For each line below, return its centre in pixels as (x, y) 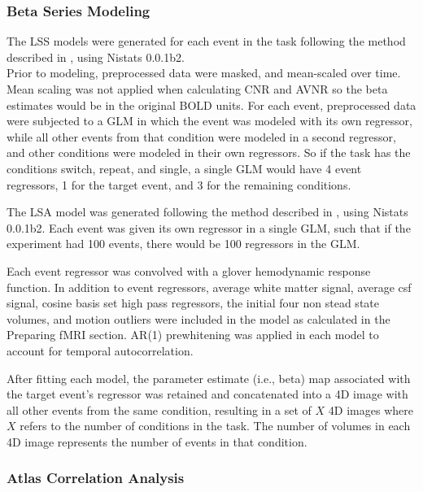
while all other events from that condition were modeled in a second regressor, (201, 136)
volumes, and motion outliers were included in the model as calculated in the (198, 318)
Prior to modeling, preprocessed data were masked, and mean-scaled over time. (204, 73)
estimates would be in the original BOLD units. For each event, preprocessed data (211, 104)
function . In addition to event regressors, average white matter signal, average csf (209, 287)
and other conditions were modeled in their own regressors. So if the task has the (209, 152)
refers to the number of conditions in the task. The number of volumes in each (215, 426)
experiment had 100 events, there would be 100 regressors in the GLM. (183, 244)
